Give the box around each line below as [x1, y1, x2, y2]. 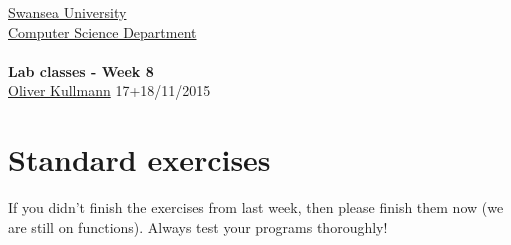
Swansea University [8, 2, 127, 22]
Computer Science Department [8, 21, 197, 42]
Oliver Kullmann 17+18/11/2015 [8, 80, 211, 101]
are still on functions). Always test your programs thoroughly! [8, 216, 388, 237]
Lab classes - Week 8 [8, 60, 154, 81]
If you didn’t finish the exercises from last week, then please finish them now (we [8, 197, 504, 218]
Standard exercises [8, 139, 271, 180]
